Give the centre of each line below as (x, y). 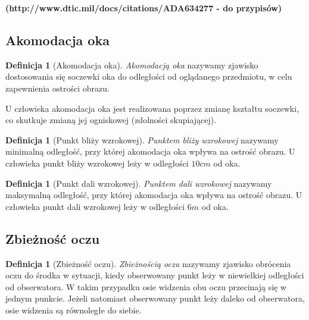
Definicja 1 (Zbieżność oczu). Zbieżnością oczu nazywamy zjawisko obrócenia (148, 263)
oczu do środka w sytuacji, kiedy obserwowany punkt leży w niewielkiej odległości (155, 275)
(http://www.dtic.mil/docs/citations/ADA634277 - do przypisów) (144, 8)
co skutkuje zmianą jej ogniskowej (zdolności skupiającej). (111, 120)
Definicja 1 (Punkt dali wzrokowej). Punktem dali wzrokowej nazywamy (139, 183)
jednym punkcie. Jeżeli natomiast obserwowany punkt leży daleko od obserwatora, (155, 298)
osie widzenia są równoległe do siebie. (74, 310)
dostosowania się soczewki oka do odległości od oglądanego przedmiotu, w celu (149, 76)
